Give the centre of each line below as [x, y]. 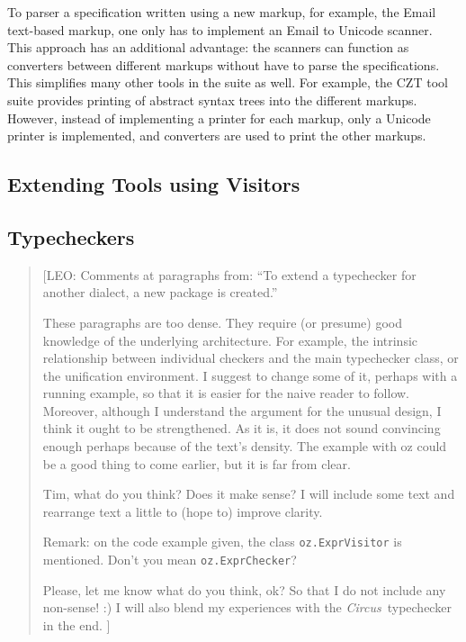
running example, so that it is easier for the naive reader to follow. [226, 393]
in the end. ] [76, 624]
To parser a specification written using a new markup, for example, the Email [222, 12]
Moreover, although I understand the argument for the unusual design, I [242, 410]
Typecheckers [71, 236]
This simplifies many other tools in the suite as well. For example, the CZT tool [228, 82]
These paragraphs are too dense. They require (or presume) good [222, 322]
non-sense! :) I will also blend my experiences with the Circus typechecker [247, 607]
